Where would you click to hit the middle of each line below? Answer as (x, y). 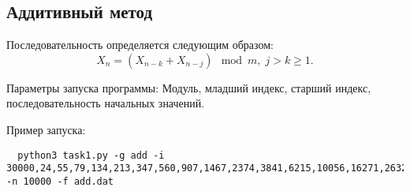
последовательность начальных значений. (106, 103)
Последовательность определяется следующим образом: (140, 45)
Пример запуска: (46, 129)
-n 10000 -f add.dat (60, 181)
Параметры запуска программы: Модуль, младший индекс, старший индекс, (189, 87)
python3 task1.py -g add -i (91, 155)
